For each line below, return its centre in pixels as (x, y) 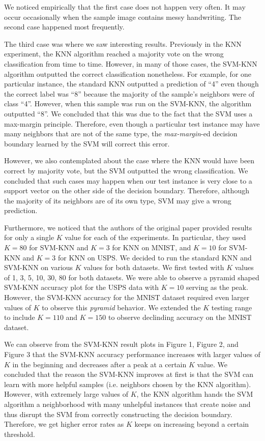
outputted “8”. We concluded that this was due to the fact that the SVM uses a (128, 113)
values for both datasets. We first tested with (154, 267)
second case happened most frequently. (64, 27)
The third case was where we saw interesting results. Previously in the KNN (123, 43)
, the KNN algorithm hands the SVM (195, 394)
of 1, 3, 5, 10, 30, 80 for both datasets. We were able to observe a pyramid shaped (132, 277)
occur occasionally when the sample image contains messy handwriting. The (123, 17)
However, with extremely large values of (66, 394)
